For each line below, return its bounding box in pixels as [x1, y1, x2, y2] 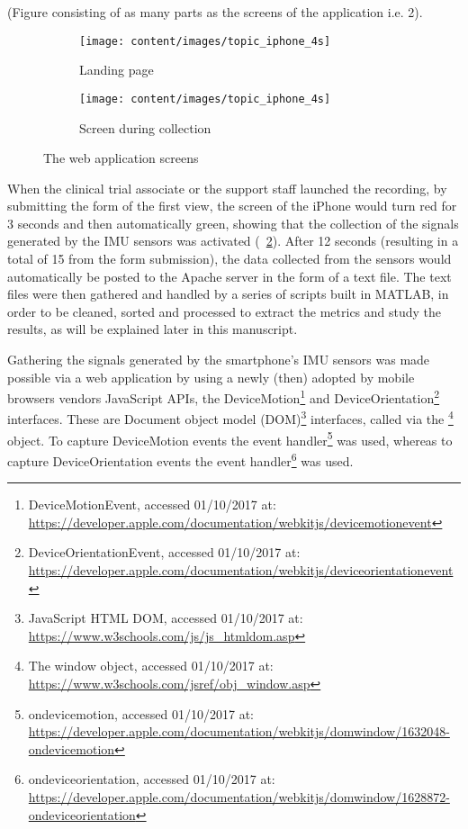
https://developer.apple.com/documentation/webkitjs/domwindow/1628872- [28, 787, 450, 806]
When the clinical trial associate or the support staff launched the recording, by [7, 178, 447, 197]
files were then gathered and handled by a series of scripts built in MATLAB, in [7, 284, 449, 303]
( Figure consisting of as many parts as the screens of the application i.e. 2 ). [7, 3, 423, 21]
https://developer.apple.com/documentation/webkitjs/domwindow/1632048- [28, 722, 450, 741]
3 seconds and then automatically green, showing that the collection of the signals [7, 213, 459, 232]
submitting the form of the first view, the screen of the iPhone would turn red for [7, 196, 457, 215]
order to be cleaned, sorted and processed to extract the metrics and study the [7, 302, 442, 320]
